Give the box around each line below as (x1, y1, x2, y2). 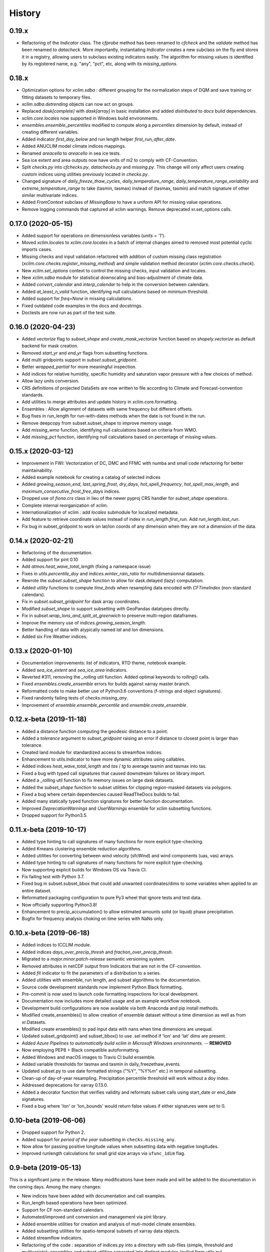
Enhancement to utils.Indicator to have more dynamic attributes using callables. (21, 756, 186, 762)
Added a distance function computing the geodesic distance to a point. (21, 728, 168, 734)
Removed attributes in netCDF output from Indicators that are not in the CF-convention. (21, 963, 202, 969)
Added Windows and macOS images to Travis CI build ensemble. (21, 1054, 156, 1060)
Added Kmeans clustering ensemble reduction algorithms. (21, 845, 142, 851)
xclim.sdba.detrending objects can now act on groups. (21, 101, 134, 107)
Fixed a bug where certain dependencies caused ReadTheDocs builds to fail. (21, 791, 180, 797)
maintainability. (21, 467, 53, 473)
